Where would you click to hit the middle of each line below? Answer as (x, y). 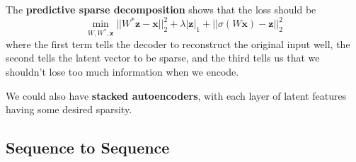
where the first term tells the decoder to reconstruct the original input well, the (178, 44)
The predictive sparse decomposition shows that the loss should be (161, 9)
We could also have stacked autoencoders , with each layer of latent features (176, 95)
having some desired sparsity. (69, 109)
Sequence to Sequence (88, 147)
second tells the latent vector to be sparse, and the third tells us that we (163, 58)
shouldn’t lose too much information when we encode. (122, 72)
